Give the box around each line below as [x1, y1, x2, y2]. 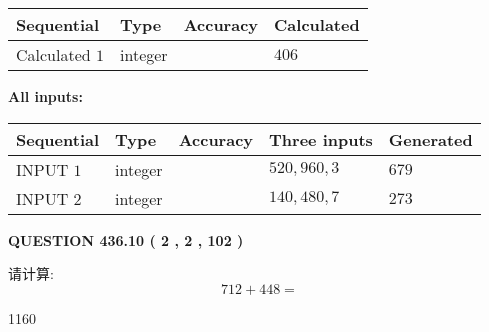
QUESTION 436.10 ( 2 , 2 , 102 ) [8, 229, 244, 250]
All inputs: [8, 86, 83, 106]
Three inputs [269, 127, 373, 151]
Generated [388, 127, 473, 151]
